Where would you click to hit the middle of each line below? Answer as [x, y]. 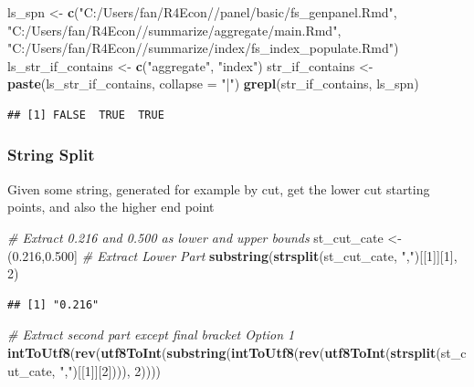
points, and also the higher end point [111, 207]
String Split [51, 155]
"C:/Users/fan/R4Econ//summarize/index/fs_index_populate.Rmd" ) [203, 48]
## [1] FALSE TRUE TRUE [86, 115]
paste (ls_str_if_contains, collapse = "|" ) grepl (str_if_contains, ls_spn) [213, 84]
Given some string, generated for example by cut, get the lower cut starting [219, 188]
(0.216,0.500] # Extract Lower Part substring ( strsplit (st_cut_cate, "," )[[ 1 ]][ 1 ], [232, 255]
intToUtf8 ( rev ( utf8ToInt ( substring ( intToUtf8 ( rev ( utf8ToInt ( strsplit [222, 352]
